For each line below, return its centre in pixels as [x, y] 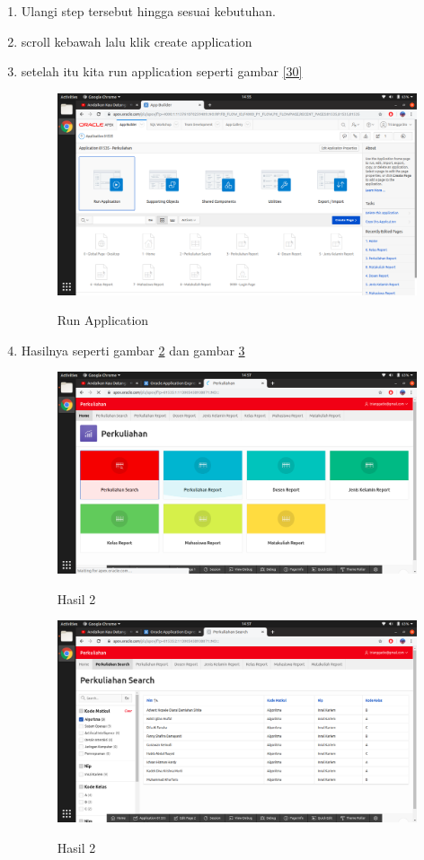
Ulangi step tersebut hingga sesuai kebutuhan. [148, 11]
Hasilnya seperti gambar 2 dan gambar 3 [133, 350]
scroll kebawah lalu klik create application [137, 41]
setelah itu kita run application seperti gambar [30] [162, 71]
